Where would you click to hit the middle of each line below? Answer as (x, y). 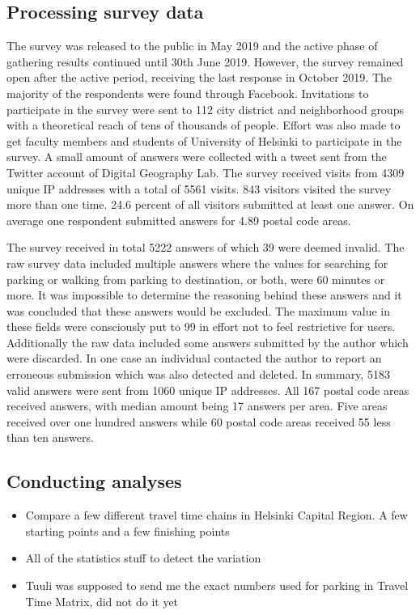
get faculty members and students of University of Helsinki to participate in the (204, 140)
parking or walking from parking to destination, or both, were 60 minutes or (196, 279)
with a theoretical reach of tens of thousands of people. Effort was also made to (204, 125)
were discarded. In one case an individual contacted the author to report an (194, 358)
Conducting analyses (94, 481)
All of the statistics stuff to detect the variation (143, 558)
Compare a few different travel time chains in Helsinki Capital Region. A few (216, 515)
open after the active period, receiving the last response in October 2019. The (199, 77)
